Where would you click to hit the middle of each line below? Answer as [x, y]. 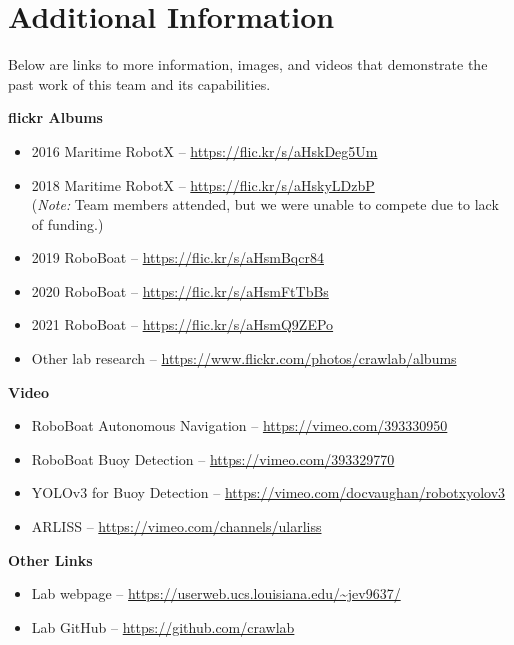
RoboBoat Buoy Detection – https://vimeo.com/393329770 [213, 458]
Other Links [50, 559]
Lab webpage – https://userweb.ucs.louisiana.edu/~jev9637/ [216, 593]
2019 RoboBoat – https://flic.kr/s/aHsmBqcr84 [177, 257]
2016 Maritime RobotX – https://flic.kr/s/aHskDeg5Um [204, 150]
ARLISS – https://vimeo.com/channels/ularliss [176, 526]
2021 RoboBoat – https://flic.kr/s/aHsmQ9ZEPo [182, 324]
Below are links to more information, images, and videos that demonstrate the [248, 64]
